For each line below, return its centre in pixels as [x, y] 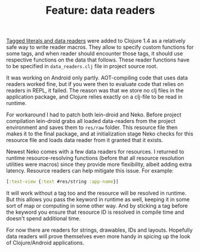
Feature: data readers [100, 10]
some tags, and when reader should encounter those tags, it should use [95, 54]
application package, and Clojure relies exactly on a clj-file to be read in [94, 97]
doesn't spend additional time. [44, 219]
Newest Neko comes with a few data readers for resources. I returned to [95, 152]
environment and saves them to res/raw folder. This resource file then [92, 127]
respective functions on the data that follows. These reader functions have [98, 60]
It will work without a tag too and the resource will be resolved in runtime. [96, 193]
